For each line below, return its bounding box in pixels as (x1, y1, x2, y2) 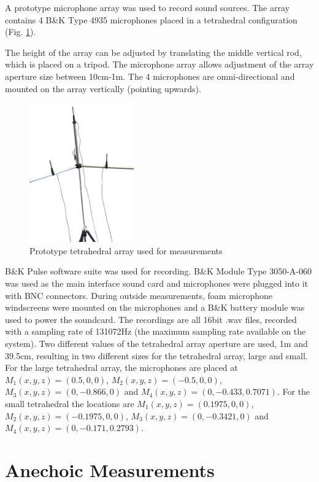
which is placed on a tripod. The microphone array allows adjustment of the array (5, 58, 314, 71)
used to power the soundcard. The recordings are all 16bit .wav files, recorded (5, 313, 297, 325)
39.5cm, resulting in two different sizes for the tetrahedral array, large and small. (5, 349, 308, 362)
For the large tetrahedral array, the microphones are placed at (5, 361, 238, 374)
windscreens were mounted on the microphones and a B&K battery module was (5, 301, 305, 314)
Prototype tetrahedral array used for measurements (29, 244, 223, 257)
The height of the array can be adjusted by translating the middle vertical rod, (5, 45, 302, 58)
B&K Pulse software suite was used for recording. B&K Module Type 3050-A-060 (5, 265, 312, 278)
